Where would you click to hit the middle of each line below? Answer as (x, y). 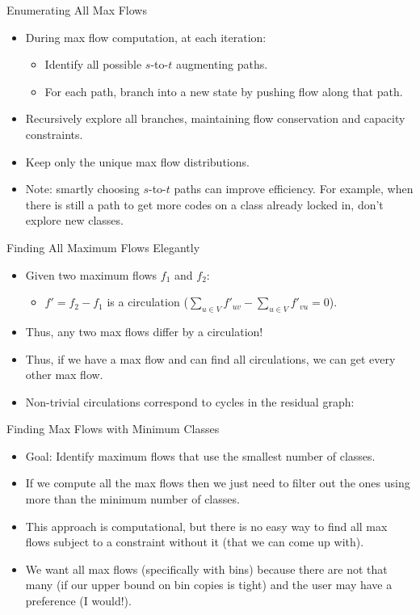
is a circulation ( (147, 302)
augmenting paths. (222, 64)
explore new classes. (74, 220)
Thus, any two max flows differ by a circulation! (144, 331)
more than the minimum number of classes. (132, 499)
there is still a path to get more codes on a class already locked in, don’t (204, 204)
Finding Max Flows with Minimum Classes (113, 429)
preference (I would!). (78, 601)
